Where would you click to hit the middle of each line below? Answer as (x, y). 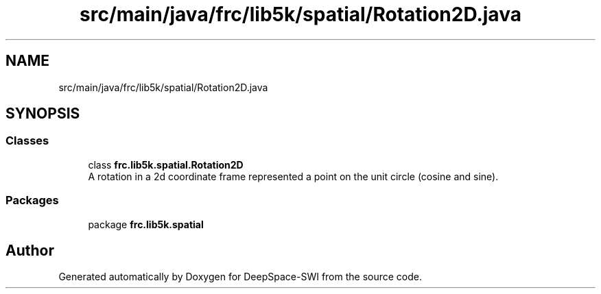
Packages (32, 200)
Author (30, 250)
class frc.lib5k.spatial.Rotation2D (166, 164)
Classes (27, 141)
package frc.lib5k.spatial (146, 224)
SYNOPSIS (43, 114)
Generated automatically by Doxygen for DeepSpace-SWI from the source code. (240, 277)
